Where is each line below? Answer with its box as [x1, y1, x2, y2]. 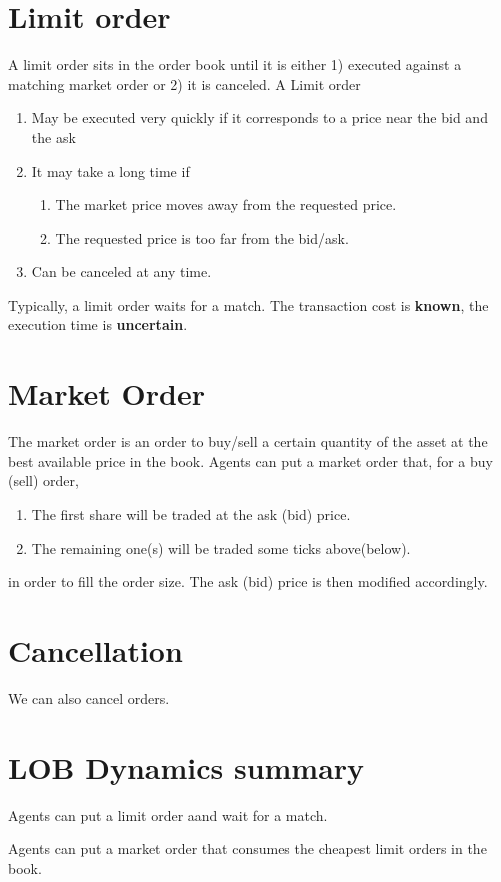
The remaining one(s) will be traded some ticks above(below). [31, 537, 411, 558]
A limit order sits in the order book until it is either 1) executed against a [8, 54, 462, 75]
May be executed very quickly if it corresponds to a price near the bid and [31, 107, 488, 128]
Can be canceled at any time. [31, 261, 212, 282]
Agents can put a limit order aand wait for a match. [8, 804, 328, 825]
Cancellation [8, 629, 183, 670]
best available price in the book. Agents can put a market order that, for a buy [8, 450, 493, 471]
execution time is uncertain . [8, 314, 188, 335]
